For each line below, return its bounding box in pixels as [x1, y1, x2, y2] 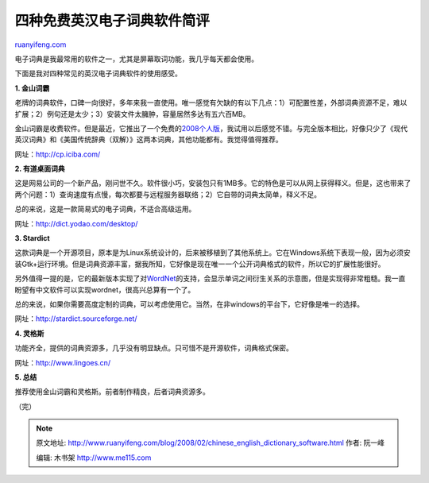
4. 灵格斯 [14, 328, 44, 338]
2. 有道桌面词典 [14, 164, 65, 174]
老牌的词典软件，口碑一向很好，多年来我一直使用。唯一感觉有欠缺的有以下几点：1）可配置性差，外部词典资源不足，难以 [14, 98, 408, 107]
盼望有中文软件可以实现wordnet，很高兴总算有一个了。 [14, 284, 195, 294]
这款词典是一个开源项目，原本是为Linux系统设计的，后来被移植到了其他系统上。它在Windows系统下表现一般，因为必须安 [14, 248, 411, 257]
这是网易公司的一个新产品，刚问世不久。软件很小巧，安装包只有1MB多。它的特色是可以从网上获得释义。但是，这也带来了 [14, 179, 412, 188]
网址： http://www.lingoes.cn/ [14, 357, 111, 367]
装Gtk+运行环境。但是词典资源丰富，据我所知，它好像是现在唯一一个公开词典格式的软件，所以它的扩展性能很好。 [14, 259, 385, 269]
